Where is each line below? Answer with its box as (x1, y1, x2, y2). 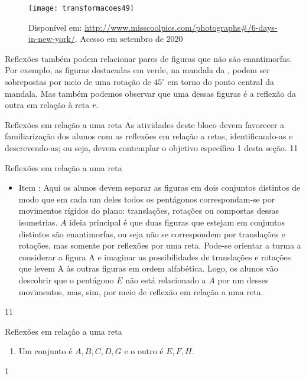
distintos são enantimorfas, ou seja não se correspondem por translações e (18, 227, 285, 240)
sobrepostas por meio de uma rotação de (5, 76, 151, 88)
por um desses (217, 273, 269, 286)
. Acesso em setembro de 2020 (75, 32, 183, 45)
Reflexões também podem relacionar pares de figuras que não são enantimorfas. (5, 52, 292, 64)
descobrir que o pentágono (18, 273, 114, 286)
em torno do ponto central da (167, 76, 274, 88)
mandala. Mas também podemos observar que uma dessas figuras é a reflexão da (5, 87, 296, 99)
